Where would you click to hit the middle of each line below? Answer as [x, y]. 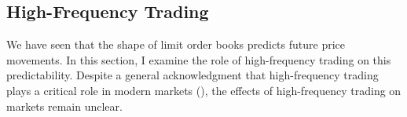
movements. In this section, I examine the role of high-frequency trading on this [199, 59]
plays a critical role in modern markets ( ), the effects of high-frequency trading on [204, 90]
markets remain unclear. [64, 106]
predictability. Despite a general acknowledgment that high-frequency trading [192, 75]
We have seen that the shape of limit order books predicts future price [176, 44]
